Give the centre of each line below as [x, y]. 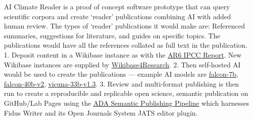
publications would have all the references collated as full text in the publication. [126, 45]
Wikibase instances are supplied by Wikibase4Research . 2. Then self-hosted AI [122, 64]
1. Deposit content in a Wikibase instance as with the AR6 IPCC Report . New [123, 54]
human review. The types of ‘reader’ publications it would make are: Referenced [125, 26]
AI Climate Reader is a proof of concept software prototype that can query [117, 6]
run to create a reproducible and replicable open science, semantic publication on [126, 93]
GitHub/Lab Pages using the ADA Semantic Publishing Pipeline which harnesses [127, 103]
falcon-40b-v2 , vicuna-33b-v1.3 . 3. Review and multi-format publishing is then [122, 83]
